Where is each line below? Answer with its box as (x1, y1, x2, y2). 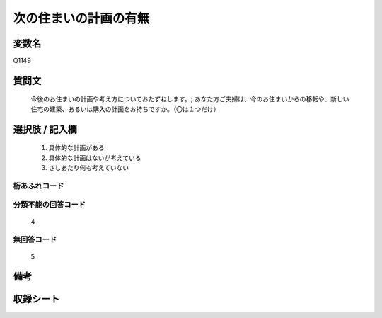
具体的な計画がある (48, 144, 105, 152)
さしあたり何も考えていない (48, 164, 129, 172)
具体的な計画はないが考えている (48, 153, 141, 162)
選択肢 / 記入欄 (13, 123, 78, 135)
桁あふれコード (13, 181, 64, 191)
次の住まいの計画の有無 (13, 11, 150, 26)
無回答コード (13, 234, 57, 244)
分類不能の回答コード (13, 200, 86, 210)
